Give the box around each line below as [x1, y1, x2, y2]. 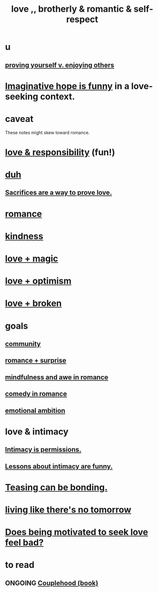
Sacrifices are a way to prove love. [5, 189, 113, 197]
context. [40, 91, 75, 102]
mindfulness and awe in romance [5, 373, 109, 381]
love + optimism [5, 275, 72, 287]
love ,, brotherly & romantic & [11, 3, 132, 15]
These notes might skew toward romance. [5, 129, 90, 135]
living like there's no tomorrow [5, 504, 132, 515]
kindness [5, 230, 44, 242]
